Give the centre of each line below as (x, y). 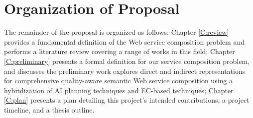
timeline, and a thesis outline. (49, 109)
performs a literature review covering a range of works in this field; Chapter (120, 51)
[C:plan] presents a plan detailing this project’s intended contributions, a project (127, 100)
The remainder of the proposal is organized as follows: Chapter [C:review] (117, 32)
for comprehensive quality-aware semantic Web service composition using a (119, 81)
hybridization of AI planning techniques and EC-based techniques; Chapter (119, 90)
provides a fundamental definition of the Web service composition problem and (124, 41)
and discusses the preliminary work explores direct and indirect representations (125, 71)
